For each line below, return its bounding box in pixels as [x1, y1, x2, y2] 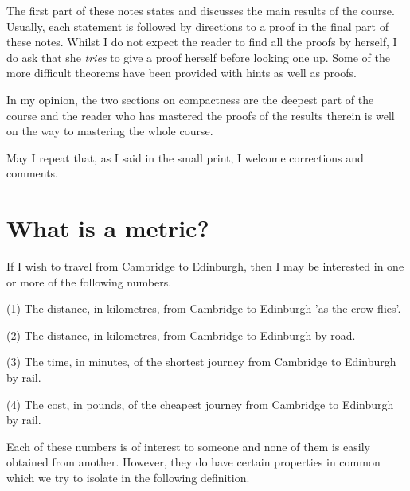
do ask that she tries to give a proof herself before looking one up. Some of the [6, 49, 391, 65]
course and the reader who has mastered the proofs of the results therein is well [6, 107, 395, 123]
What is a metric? [6, 212, 209, 244]
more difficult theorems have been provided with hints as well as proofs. [6, 64, 357, 81]
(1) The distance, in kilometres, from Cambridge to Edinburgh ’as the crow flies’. [6, 300, 401, 317]
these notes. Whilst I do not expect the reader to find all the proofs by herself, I [6, 33, 397, 50]
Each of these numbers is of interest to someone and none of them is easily [6, 438, 370, 454]
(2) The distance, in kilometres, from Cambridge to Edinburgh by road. [6, 326, 356, 343]
